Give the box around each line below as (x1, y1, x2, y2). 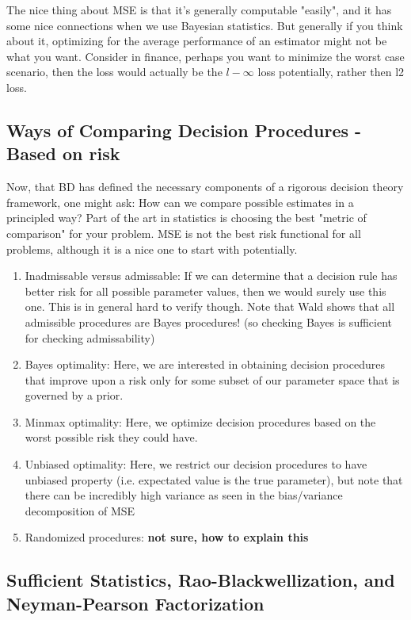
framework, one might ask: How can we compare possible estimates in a (6, 193, 354, 210)
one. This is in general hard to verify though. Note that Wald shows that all (25, 298, 395, 315)
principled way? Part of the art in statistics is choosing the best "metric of (6, 209, 367, 226)
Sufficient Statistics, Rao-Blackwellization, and (6, 568, 395, 592)
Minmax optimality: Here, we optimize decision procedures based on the (25, 413, 376, 430)
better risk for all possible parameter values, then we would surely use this (25, 282, 386, 299)
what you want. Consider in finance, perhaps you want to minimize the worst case (6, 48, 405, 64)
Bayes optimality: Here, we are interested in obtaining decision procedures (25, 356, 385, 373)
